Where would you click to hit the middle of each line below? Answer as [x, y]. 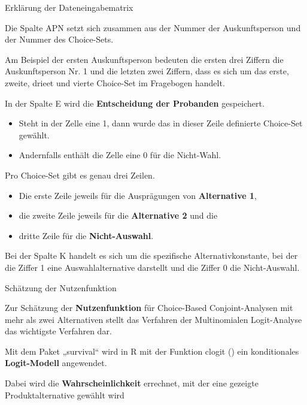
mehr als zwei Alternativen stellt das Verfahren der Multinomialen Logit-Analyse [153, 319]
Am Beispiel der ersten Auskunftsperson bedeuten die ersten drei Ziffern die [144, 59]
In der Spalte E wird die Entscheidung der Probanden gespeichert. [135, 103]
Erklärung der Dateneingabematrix [69, 7]
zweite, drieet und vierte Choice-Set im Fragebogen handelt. [115, 82]
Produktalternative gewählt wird [65, 395]
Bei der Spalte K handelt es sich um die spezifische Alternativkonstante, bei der [151, 256]
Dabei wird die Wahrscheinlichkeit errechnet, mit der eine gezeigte [132, 383]
